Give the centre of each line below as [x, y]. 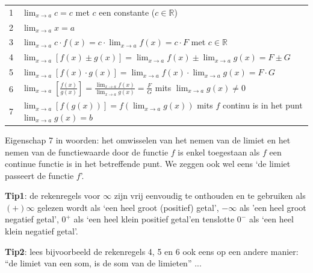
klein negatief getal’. [42, 231]
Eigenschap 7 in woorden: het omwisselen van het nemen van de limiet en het [148, 140]
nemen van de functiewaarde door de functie [87, 152]
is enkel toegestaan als [219, 152]
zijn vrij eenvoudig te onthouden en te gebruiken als [210, 196]
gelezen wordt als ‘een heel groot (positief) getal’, [128, 207]
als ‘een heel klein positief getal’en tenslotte [154, 219]
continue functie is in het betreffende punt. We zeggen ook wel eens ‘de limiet [148, 164]
